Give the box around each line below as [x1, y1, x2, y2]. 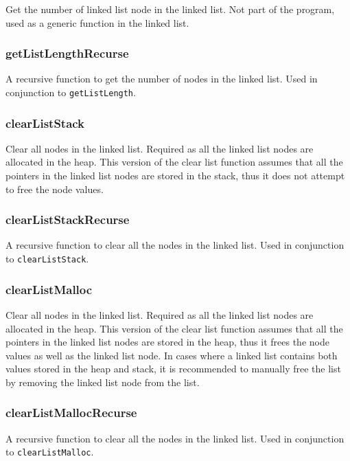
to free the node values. [5, 181, 104, 196]
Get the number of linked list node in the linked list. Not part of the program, [5, 2, 335, 16]
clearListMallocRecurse [5, 404, 137, 421]
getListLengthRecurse [5, 45, 129, 62]
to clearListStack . [5, 251, 89, 266]
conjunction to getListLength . [5, 85, 136, 99]
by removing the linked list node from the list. [5, 374, 200, 389]
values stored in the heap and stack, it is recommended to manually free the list [5, 361, 341, 376]
